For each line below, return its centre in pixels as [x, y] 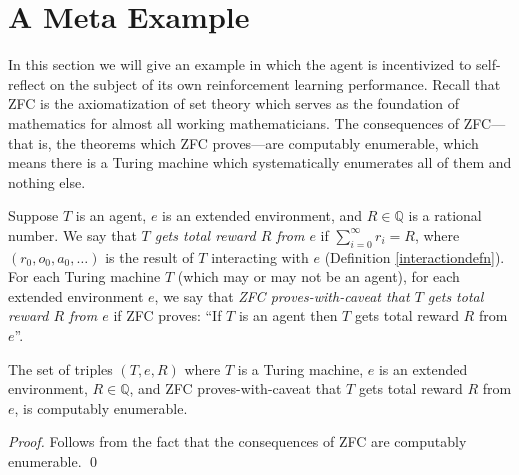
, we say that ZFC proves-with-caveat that [282, 295]
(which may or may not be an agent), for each [318, 276]
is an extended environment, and [262, 215]
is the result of [149, 256]
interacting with [260, 256]
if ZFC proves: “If [167, 315]
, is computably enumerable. [101, 407]
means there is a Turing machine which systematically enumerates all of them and [260, 162]
